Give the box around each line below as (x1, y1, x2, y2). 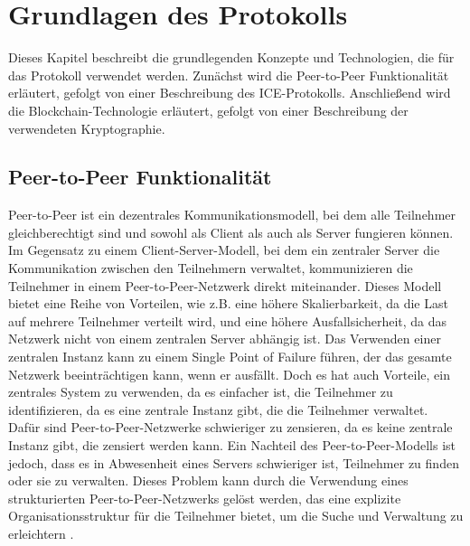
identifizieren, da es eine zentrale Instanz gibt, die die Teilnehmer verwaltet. (8, 400, 428, 419)
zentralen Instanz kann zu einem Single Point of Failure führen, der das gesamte (8, 347, 452, 366)
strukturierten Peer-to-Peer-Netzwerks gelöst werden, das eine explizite (8, 488, 401, 507)
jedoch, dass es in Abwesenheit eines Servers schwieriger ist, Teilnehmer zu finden (8, 453, 459, 472)
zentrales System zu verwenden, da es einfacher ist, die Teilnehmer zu (8, 382, 393, 401)
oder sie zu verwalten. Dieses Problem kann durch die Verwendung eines (8, 471, 409, 490)
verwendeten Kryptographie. (8, 118, 165, 137)
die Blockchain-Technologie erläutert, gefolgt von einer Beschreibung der (8, 100, 409, 119)
